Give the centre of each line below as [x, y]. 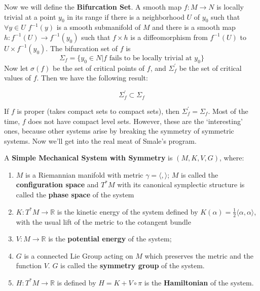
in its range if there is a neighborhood [126, 16]
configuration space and [57, 184]
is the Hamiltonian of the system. [199, 282]
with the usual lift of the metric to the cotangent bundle [103, 221]
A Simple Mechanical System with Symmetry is [88, 158]
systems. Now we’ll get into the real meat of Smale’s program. [100, 140]
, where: [232, 158]
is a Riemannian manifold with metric [84, 174]
